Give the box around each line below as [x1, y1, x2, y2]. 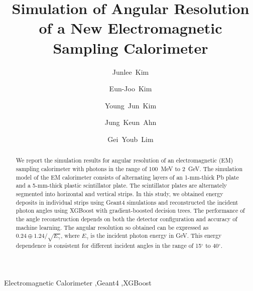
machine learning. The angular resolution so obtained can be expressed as [16, 223, 209, 231]
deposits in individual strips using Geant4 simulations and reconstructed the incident [16, 198, 238, 206]
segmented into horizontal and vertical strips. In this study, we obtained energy [16, 189, 223, 198]
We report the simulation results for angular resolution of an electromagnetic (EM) [16, 156, 233, 165]
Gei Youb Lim [107, 133, 154, 144]
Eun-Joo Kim [109, 83, 152, 94]
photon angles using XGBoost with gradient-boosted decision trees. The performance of [16, 206, 245, 215]
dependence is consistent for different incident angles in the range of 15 [16, 241, 202, 250]
